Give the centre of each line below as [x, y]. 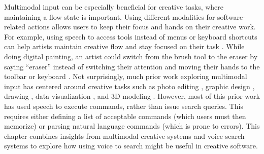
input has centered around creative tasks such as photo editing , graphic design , [129, 86]
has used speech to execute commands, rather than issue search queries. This [124, 106]
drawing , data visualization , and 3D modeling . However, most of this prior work [132, 96]
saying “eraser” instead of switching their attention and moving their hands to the [132, 66]
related [15, 27]
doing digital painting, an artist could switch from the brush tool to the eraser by [131, 56]
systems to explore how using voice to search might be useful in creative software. [131, 146]
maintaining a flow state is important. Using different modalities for [110, 16]
